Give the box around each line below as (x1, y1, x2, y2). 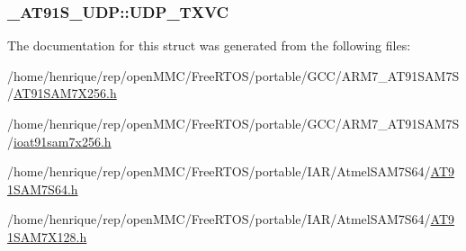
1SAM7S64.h (7, 179, 78, 198)
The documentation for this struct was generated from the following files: (7, 36, 411, 55)
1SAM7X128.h (7, 227, 87, 246)
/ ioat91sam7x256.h (7, 131, 112, 150)
